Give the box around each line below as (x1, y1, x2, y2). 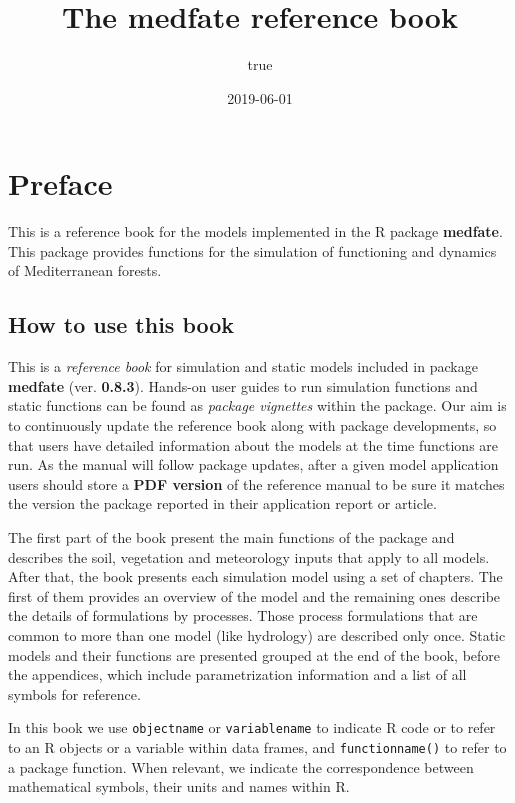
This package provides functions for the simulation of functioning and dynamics (8, 240, 497, 261)
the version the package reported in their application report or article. (8, 493, 437, 514)
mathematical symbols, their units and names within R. (8, 776, 350, 797)
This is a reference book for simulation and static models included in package (8, 356, 478, 377)
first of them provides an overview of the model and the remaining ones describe (8, 585, 501, 606)
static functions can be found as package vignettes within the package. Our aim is (8, 395, 507, 416)
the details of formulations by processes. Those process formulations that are (8, 605, 478, 626)
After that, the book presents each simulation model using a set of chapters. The (8, 566, 503, 587)
